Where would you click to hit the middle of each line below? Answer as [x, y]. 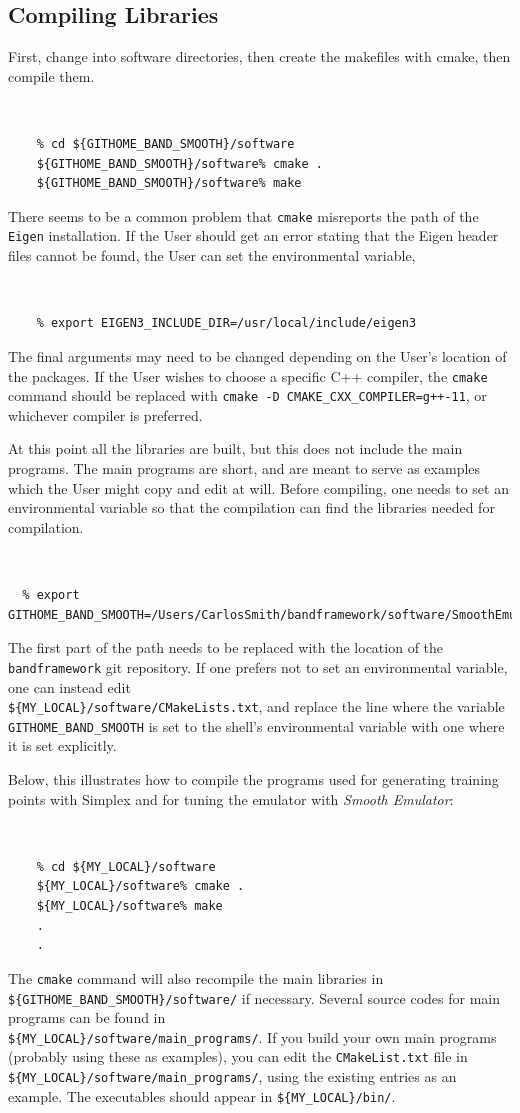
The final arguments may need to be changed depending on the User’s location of [257, 355]
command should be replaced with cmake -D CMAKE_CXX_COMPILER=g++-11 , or [247, 395]
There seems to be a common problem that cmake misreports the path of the [243, 215]
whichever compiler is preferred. [105, 414]
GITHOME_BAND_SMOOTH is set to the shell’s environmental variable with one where [256, 725]
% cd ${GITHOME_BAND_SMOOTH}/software [165, 144]
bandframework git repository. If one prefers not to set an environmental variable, [258, 666]
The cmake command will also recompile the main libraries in [196, 977]
